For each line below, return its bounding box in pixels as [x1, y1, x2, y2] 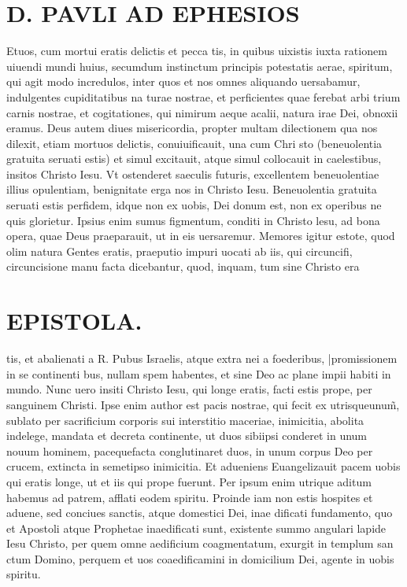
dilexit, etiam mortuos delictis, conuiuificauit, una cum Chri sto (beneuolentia [6, 135, 383, 151]
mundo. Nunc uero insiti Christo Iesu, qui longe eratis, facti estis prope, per [6, 381, 372, 397]
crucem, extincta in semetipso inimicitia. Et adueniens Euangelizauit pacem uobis [6, 458, 401, 474]
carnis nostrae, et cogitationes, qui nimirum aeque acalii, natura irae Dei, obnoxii [6, 104, 398, 120]
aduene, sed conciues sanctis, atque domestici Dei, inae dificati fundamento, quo [6, 504, 393, 521]
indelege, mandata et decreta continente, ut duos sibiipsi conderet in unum [6, 427, 368, 444]
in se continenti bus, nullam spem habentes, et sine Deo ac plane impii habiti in [6, 365, 391, 382]
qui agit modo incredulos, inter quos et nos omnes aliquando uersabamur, [6, 73, 361, 90]
